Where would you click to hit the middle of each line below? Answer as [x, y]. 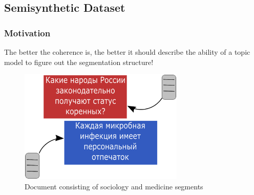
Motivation [27, 32]
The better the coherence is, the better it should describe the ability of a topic [127, 52]
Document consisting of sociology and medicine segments [114, 186]
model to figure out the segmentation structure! [79, 62]
